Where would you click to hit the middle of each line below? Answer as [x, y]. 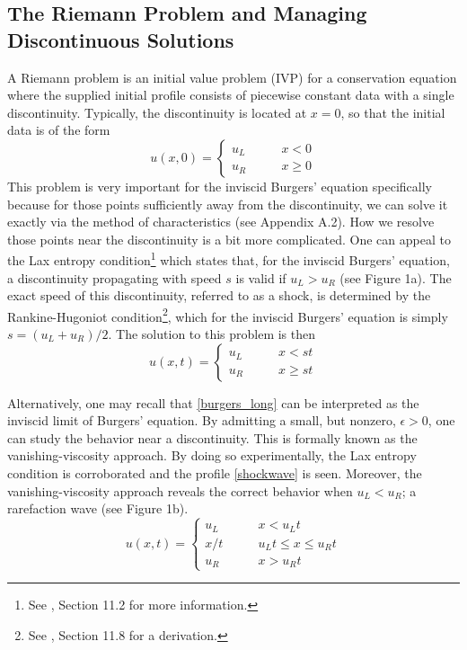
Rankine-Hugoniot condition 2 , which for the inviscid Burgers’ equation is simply [228, 315]
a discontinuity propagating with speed [115, 277]
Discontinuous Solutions [121, 39]
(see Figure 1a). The [396, 277]
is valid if [261, 277]
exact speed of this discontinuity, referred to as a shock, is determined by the [219, 295]
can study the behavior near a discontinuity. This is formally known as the [212, 437]
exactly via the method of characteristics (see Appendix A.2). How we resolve [221, 222]
